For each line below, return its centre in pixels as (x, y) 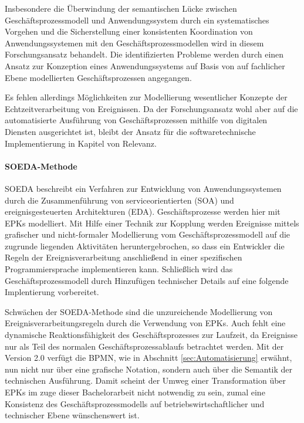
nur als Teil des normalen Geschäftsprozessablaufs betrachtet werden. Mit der (144, 346)
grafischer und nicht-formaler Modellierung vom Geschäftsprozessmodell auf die (148, 234)
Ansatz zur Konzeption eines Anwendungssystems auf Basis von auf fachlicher (145, 65)
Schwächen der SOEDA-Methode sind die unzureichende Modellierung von (139, 311)
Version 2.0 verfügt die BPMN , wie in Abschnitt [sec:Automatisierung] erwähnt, (148, 358)
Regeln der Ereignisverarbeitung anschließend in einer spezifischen (124, 257)
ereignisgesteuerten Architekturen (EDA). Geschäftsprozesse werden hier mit (143, 211)
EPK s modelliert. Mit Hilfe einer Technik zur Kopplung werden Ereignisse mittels (152, 223)
